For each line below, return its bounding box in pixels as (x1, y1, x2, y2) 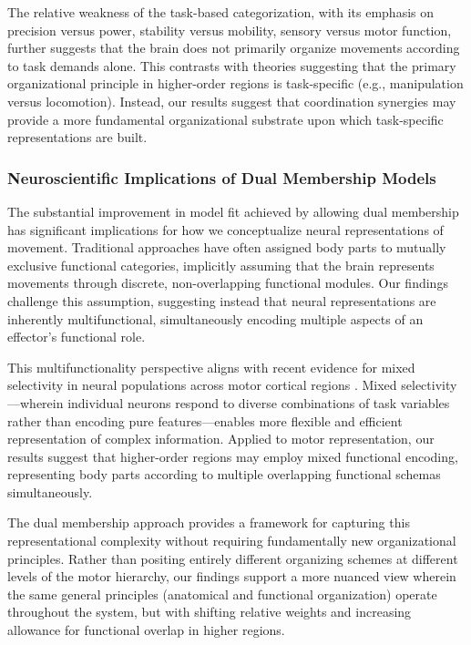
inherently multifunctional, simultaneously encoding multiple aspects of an (7, 309, 424, 328)
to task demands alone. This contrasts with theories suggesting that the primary (7, 56, 456, 75)
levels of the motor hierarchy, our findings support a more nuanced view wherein (7, 567, 456, 586)
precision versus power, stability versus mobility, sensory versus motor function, (7, 20, 452, 39)
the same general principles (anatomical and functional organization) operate (7, 584, 437, 603)
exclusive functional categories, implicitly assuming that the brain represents (7, 255, 435, 274)
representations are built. (7, 128, 148, 147)
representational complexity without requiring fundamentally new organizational (7, 531, 456, 550)
